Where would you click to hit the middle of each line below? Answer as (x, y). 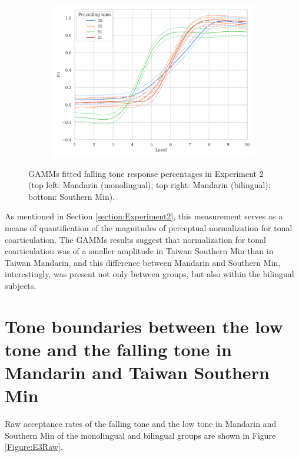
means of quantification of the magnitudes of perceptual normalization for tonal (149, 227)
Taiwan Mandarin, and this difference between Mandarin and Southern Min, (143, 262)
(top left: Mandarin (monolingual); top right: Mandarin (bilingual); (149, 185)
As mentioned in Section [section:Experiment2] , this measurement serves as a (144, 216)
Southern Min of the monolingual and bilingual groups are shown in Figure (140, 435)
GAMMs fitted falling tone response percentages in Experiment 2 (146, 173)
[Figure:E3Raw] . (34, 447)
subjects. (21, 285)
